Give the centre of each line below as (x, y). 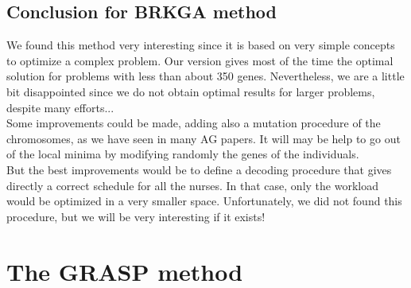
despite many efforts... (60, 107)
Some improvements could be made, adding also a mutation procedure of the (194, 123)
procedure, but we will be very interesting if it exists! (136, 216)
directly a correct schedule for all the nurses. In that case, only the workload (192, 185)
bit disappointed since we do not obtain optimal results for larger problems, (191, 91)
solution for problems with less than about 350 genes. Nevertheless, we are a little (205, 76)
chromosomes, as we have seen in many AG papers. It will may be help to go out (204, 138)
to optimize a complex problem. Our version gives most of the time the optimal (200, 60)
